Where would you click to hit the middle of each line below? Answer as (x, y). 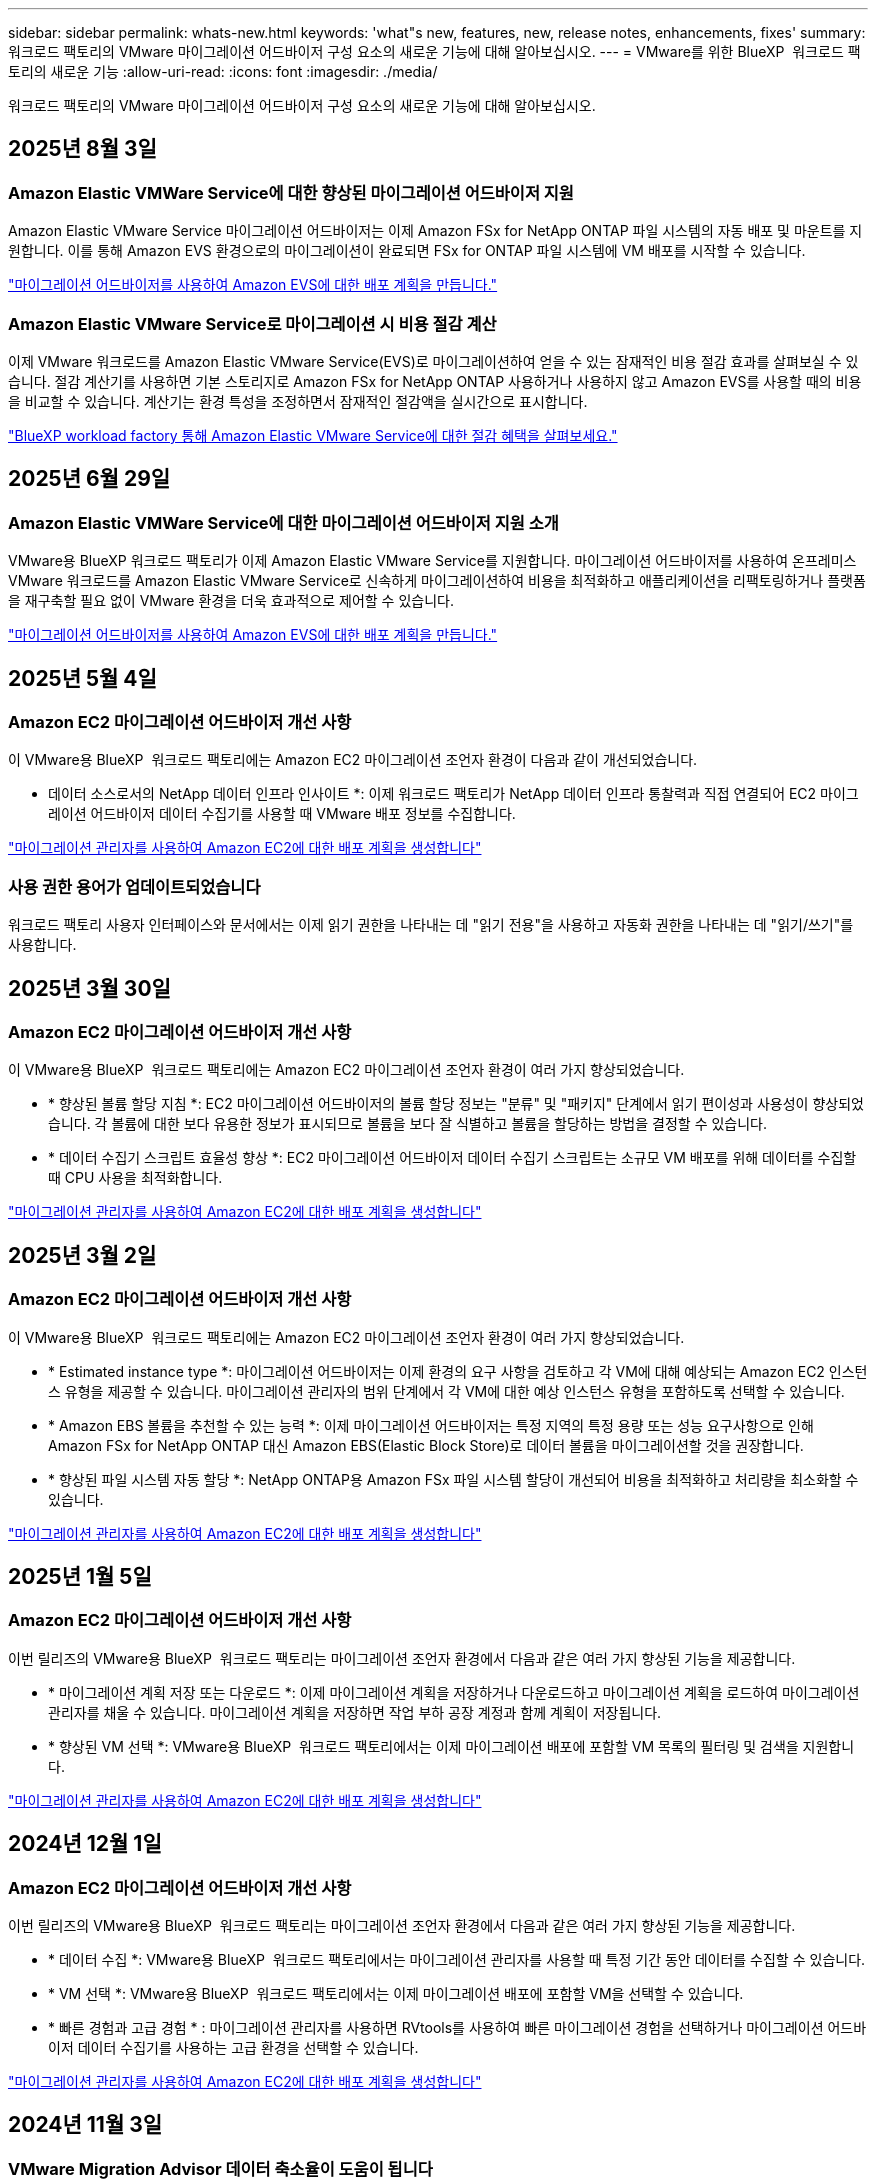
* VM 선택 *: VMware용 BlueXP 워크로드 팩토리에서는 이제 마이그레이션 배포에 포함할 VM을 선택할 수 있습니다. (396, 1994)
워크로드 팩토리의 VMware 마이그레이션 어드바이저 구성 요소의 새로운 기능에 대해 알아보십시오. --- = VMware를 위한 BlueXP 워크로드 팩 (434, 51)
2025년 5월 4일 (82, 678)
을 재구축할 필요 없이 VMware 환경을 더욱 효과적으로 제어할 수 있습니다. (231, 601)
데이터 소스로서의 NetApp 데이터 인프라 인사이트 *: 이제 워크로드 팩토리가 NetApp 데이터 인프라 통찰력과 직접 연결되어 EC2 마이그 (453, 794)
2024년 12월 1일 (85, 1844)
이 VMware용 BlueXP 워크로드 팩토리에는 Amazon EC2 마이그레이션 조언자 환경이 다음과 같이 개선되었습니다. (353, 760)
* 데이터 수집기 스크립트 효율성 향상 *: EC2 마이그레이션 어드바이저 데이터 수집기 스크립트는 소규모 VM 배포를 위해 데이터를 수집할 (452, 1158)
